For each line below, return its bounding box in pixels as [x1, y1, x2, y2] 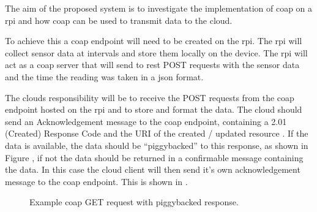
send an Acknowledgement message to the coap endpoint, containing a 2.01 [5, 115, 287, 127]
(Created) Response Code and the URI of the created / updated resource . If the [5, 127, 308, 140]
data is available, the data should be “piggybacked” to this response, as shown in [5, 138, 308, 151]
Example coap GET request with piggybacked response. [29, 195, 239, 208]
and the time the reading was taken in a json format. [5, 70, 204, 83]
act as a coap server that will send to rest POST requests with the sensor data [5, 58, 300, 71]
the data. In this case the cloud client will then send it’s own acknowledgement [5, 163, 300, 176]
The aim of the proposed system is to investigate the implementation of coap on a [5, 2, 313, 14]
